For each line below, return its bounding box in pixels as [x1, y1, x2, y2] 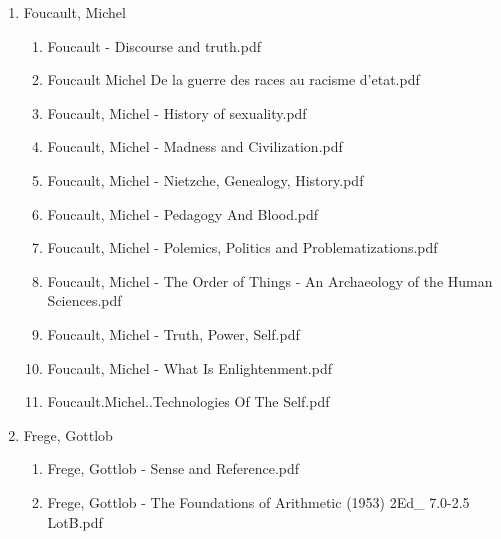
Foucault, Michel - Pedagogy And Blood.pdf [47, 203, 319, 224]
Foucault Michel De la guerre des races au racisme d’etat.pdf [47, 69, 420, 90]
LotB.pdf [47, 511, 103, 532]
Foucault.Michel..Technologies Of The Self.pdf [47, 391, 330, 412]
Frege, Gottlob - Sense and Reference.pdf [47, 458, 300, 479]
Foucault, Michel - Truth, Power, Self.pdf [47, 323, 300, 344]
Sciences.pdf [47, 290, 122, 311]
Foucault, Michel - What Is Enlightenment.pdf [47, 357, 332, 378]
